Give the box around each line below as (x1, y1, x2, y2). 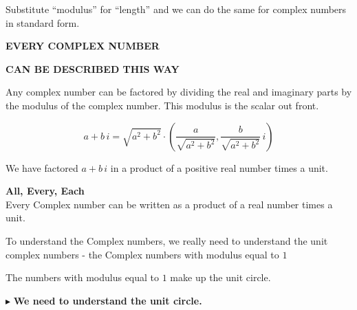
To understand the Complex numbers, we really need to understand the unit (6, 233, 328, 247)
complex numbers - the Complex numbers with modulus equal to (6, 247, 279, 261)
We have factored (6, 160, 78, 175)
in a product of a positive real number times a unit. (110, 160, 328, 175)
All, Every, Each (6, 184, 85, 198)
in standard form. (6, 15, 80, 30)
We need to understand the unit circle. (13, 293, 202, 307)
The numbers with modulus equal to (6, 270, 160, 285)
